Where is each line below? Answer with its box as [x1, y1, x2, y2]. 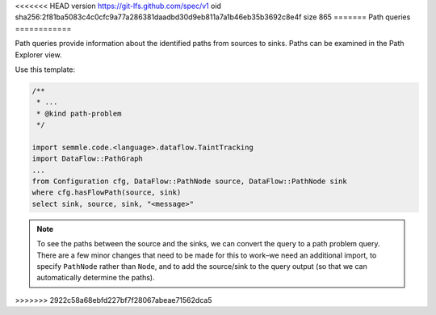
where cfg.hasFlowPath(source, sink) [31, 188, 182, 197]
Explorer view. [15, 49, 62, 60]
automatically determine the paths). [36, 273, 155, 283]
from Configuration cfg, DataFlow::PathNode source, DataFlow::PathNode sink [31, 177, 347, 186]
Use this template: [15, 65, 76, 74]
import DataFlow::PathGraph [31, 154, 143, 163]
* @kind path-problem [36, 109, 122, 118]
